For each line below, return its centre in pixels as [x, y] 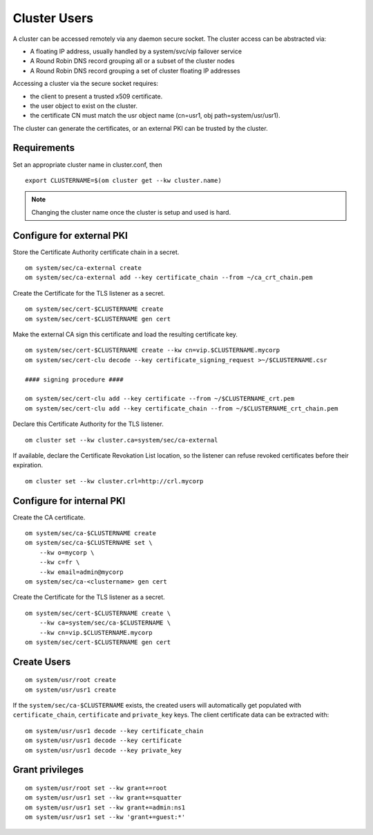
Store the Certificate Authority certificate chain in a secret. [96, 252]
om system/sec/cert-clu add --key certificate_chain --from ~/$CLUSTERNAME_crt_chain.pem [182, 408]
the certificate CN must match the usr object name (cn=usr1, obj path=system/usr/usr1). [155, 116]
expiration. [28, 465]
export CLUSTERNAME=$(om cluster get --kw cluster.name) [124, 180]
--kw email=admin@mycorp [81, 572]
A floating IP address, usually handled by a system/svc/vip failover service [136, 51]
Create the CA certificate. [49, 517]
